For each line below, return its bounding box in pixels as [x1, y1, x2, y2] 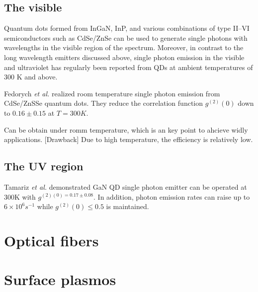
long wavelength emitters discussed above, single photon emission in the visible [4, 52, 245, 62]
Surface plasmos [4, 269, 116, 290]
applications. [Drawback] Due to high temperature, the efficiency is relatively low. [4, 134, 253, 145]
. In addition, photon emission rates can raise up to [93, 191, 250, 202]
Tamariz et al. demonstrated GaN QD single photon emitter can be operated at [4, 181, 247, 192]
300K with [4, 191, 36, 202]
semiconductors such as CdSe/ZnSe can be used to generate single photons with [4, 32, 248, 43]
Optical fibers [4, 230, 99, 250]
